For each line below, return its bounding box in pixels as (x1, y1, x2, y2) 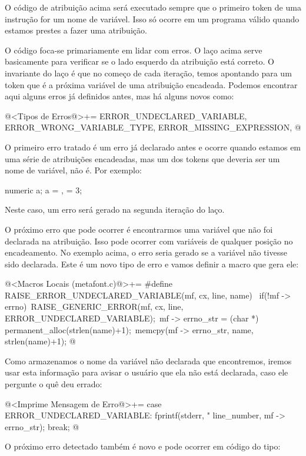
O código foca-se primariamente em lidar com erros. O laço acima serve (5, 43, 262, 56)
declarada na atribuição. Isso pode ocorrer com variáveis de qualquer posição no (5, 234, 293, 247)
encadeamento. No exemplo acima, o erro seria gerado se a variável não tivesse (5, 246, 287, 259)
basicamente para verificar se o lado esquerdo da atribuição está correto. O (5, 55, 274, 68)
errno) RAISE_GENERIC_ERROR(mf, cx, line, (5, 300, 184, 313)
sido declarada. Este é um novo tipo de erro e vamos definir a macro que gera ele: (5, 257, 299, 270)
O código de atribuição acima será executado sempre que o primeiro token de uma (5, 1, 301, 13)
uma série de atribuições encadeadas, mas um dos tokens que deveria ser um (5, 152, 280, 165)
